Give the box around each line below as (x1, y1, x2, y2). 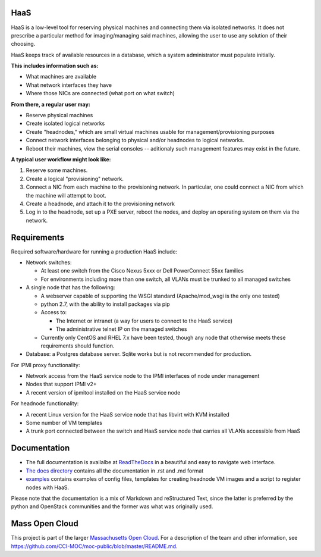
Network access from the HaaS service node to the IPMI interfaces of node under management (26, 373, 260, 380)
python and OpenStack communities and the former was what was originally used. (11, 503, 213, 510)
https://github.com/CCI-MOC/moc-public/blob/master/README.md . (11, 542, 178, 550)
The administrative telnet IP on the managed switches (55, 326, 187, 333)
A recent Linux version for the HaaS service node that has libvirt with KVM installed (26, 411, 230, 418)
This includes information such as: (11, 62, 99, 70)
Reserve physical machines (26, 112, 93, 119)
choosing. (11, 40, 36, 48)
